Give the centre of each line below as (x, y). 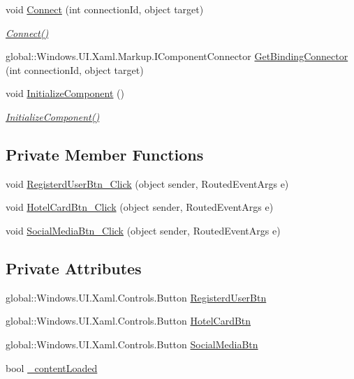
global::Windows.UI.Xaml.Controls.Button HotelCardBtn (128, 321)
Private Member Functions (105, 154)
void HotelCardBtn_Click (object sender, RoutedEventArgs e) (140, 207)
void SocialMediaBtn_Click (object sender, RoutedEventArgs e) (143, 230)
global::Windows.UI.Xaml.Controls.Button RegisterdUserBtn (136, 297)
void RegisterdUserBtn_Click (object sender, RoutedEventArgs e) (147, 183)
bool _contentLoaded (52, 367)
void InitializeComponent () (65, 93)
